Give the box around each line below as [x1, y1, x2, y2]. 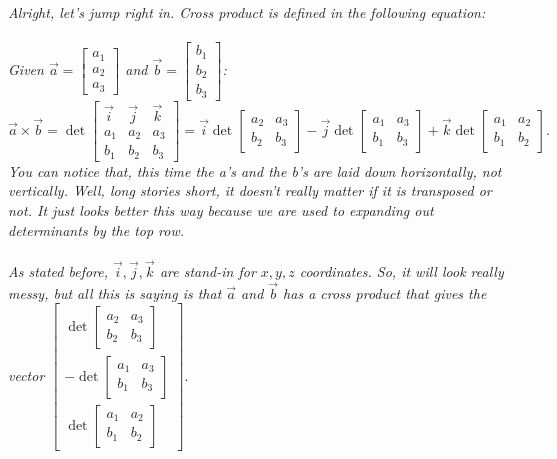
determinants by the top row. [8, 219, 185, 240]
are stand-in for [159, 261, 256, 282]
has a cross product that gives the [283, 282, 487, 303]
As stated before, [8, 261, 109, 282]
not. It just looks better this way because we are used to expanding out [8, 200, 434, 221]
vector [8, 364, 45, 385]
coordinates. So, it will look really [299, 261, 504, 282]
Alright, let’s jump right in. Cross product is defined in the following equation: [8, 2, 486, 22]
